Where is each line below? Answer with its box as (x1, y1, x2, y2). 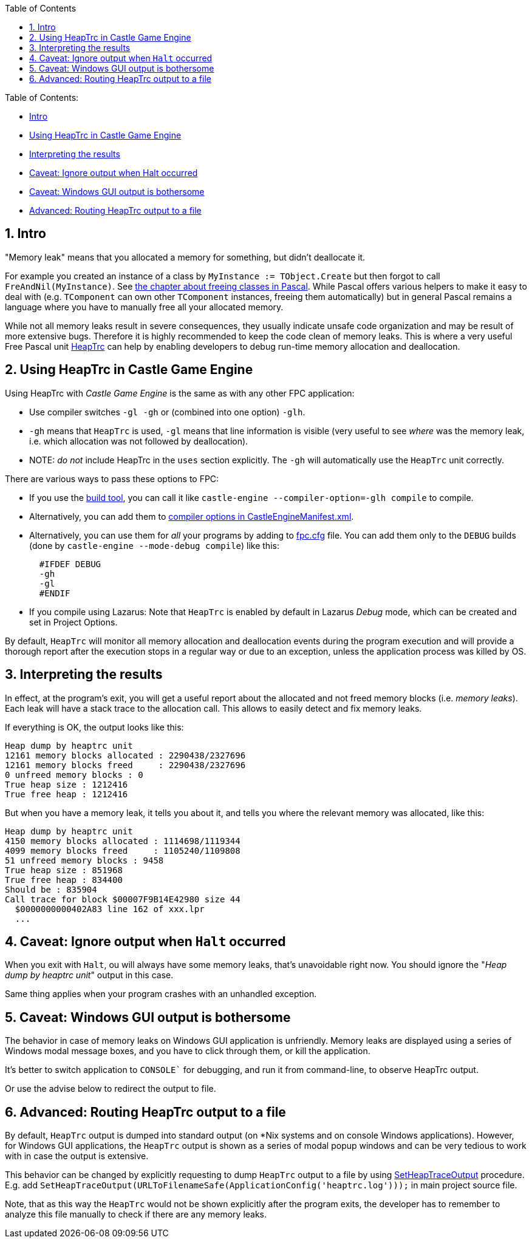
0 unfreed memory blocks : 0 (5, 769, 143, 780)
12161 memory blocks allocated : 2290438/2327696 (5, 750, 246, 760)
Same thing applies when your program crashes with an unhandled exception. (5, 989, 317, 1000)
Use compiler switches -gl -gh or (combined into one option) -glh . (29, 406, 305, 417)
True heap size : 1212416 (5, 779, 128, 789)
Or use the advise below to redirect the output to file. (5, 1083, 216, 1094)
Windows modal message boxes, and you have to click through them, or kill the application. (5, 1046, 370, 1057)
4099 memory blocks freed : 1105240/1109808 (5, 845, 240, 856)
